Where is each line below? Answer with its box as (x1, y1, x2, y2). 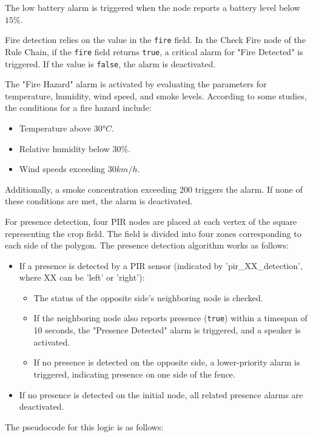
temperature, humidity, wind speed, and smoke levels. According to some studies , (5, 89, 307, 102)
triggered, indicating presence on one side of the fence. (33, 367, 235, 380)
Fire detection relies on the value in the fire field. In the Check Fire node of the (5, 33, 306, 46)
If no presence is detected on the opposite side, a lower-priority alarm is (33, 356, 300, 369)
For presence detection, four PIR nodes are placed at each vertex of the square (5, 215, 297, 227)
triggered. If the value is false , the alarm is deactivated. (5, 57, 216, 70)
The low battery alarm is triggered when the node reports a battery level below (5, 1, 300, 13)
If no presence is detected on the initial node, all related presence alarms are (19, 388, 303, 401)
